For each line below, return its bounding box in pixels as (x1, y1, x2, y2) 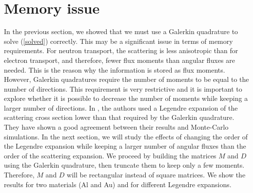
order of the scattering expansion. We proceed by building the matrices (4, 150, 216, 160)
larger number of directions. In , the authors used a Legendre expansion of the (4, 102, 238, 113)
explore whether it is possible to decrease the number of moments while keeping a (4, 93, 248, 103)
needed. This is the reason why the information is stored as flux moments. (4, 64, 225, 75)
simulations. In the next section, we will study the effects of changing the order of (4, 131, 248, 141)
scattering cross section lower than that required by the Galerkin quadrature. (4, 112, 234, 122)
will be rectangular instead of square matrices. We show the (67, 170, 246, 180)
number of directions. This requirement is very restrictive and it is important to (4, 83, 242, 94)
